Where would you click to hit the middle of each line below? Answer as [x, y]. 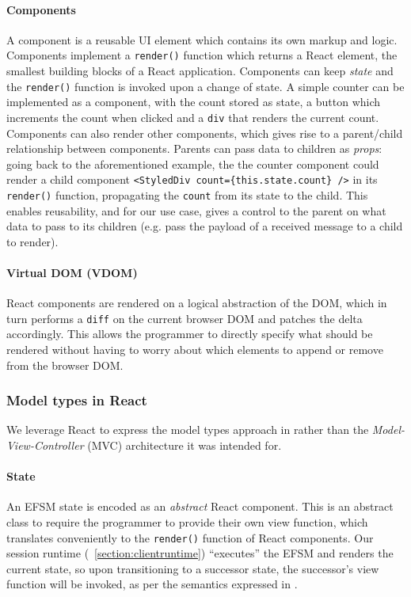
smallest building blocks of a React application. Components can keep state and [200, 71]
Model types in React [77, 400]
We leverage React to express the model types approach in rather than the [188, 430]
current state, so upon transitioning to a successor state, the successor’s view [193, 568]
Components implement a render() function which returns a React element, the [202, 55]
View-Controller [45, 445]
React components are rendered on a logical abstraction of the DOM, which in [197, 303]
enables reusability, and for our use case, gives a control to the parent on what [196, 210]
